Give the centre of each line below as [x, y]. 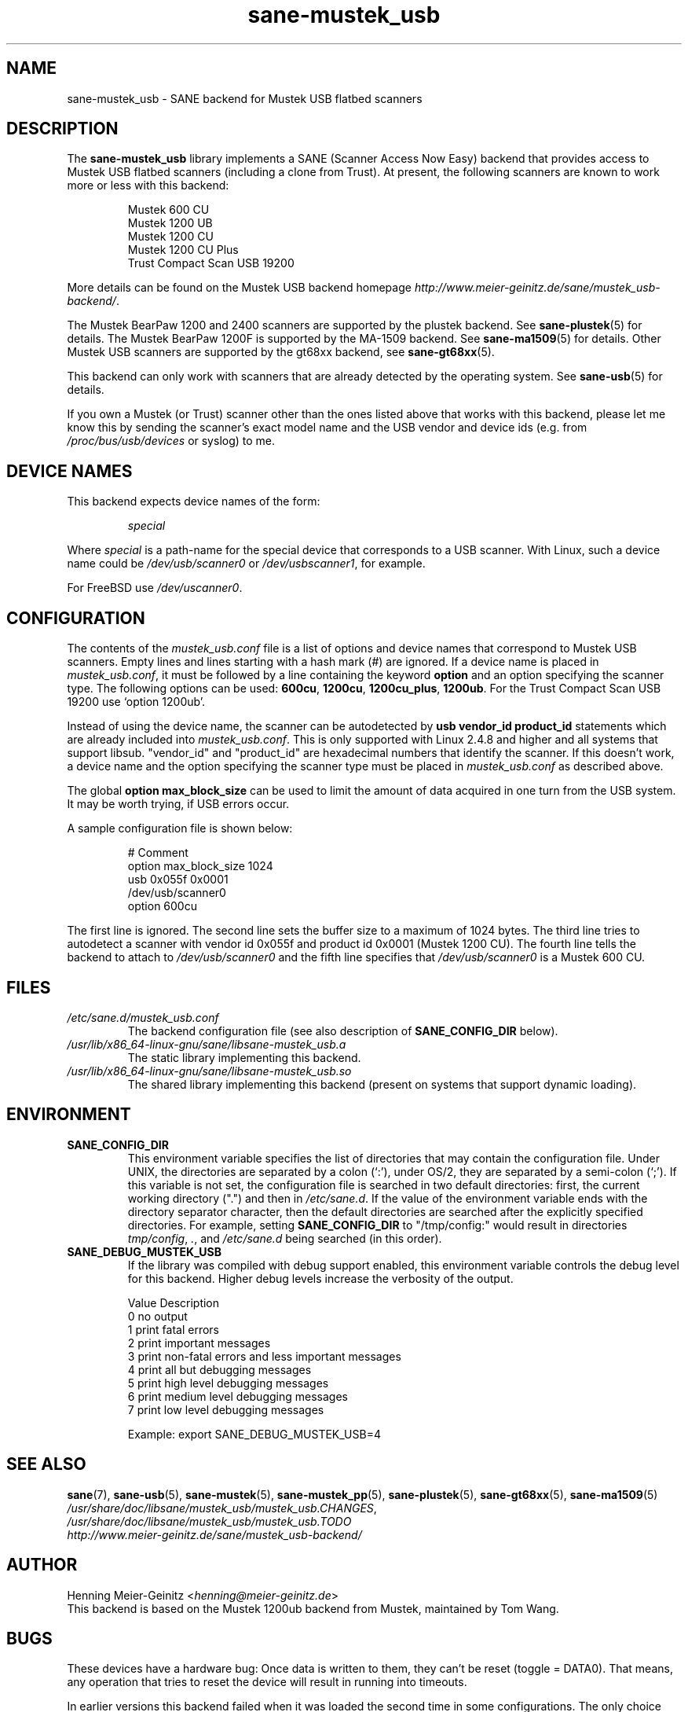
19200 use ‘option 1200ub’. [136, 702]
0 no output [157, 1316]
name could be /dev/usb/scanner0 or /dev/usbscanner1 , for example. [246, 564]
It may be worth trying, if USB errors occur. [178, 804]
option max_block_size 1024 [200, 866]
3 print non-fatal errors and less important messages [264, 1356]
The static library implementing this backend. [244, 1057]
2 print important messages [199, 1343]
